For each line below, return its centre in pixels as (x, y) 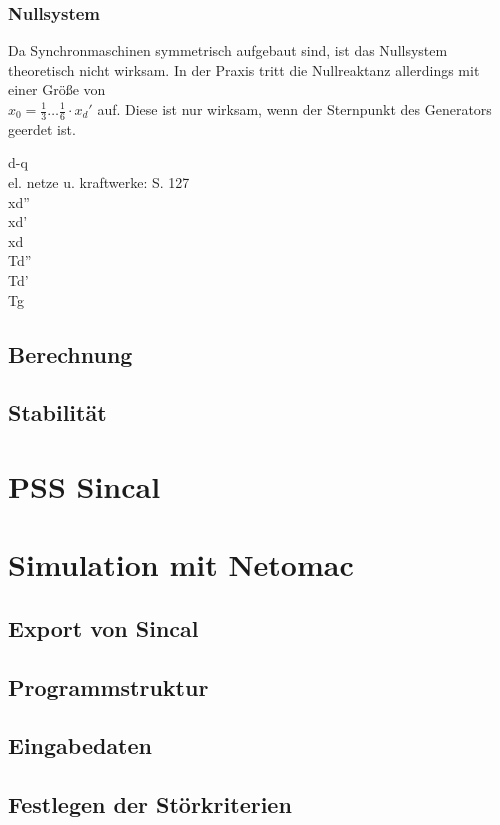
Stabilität (57, 412)
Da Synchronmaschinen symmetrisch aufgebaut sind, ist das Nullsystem (228, 50)
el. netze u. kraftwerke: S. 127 (99, 182)
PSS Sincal (84, 485)
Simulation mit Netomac (181, 564)
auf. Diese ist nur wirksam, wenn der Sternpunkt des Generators (294, 109)
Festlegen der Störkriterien (150, 804)
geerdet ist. (42, 128)
